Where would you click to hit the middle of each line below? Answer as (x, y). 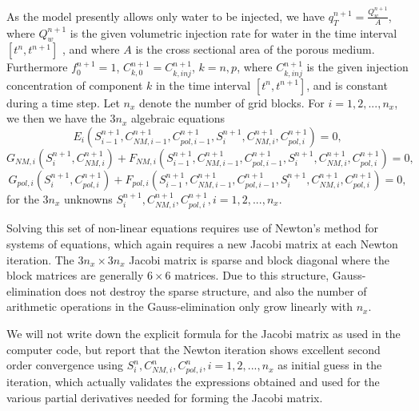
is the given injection (357, 67)
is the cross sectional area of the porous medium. (255, 49)
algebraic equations (178, 118)
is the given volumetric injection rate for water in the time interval (233, 32)
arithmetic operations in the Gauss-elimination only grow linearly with (180, 306)
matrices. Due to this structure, (252, 275)
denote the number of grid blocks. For (231, 102)
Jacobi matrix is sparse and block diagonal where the (259, 259)
